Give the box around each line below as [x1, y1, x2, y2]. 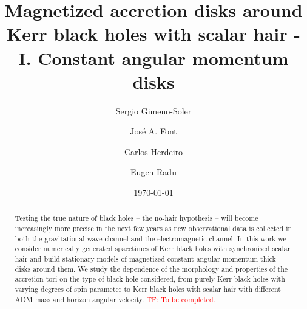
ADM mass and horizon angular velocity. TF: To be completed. [15, 294, 215, 304]
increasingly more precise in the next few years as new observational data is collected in [15, 223, 292, 234]
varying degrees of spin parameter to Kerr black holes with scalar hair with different [15, 284, 281, 294]
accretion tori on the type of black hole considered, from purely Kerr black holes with [15, 274, 285, 284]
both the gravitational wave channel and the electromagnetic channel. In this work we [15, 233, 286, 243]
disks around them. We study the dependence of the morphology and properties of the [15, 263, 288, 274]
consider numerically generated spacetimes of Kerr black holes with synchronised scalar [15, 243, 291, 254]
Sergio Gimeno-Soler [115, 104, 192, 117]
